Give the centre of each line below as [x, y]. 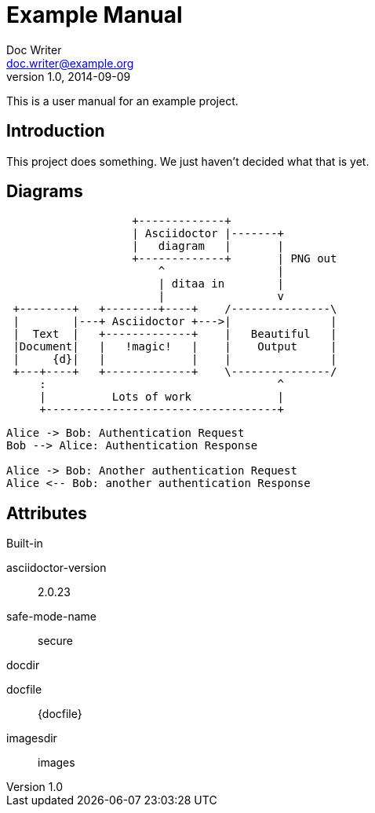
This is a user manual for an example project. [122, 101]
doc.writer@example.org [70, 63]
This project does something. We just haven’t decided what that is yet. [188, 161]
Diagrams [45, 192]
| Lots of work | [162, 397]
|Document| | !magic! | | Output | [175, 347]
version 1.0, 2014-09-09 [69, 76]
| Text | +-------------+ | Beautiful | [175, 334]
